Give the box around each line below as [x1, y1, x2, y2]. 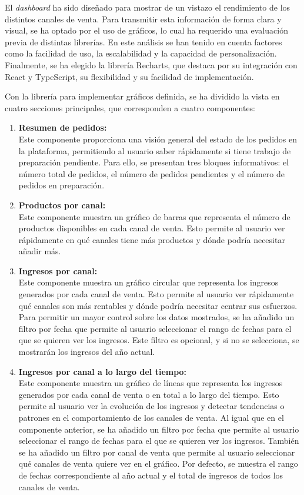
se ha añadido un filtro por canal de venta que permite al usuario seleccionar [18, 446, 295, 458]
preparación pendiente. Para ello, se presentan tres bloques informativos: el [18, 156, 289, 168]
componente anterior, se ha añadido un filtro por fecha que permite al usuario [18, 423, 299, 435]
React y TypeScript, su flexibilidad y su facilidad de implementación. [5, 70, 254, 82]
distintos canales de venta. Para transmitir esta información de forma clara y [5, 12, 282, 25]
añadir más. [18, 245, 61, 257]
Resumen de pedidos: [18, 121, 107, 134]
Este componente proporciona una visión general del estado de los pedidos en [18, 132, 297, 145]
